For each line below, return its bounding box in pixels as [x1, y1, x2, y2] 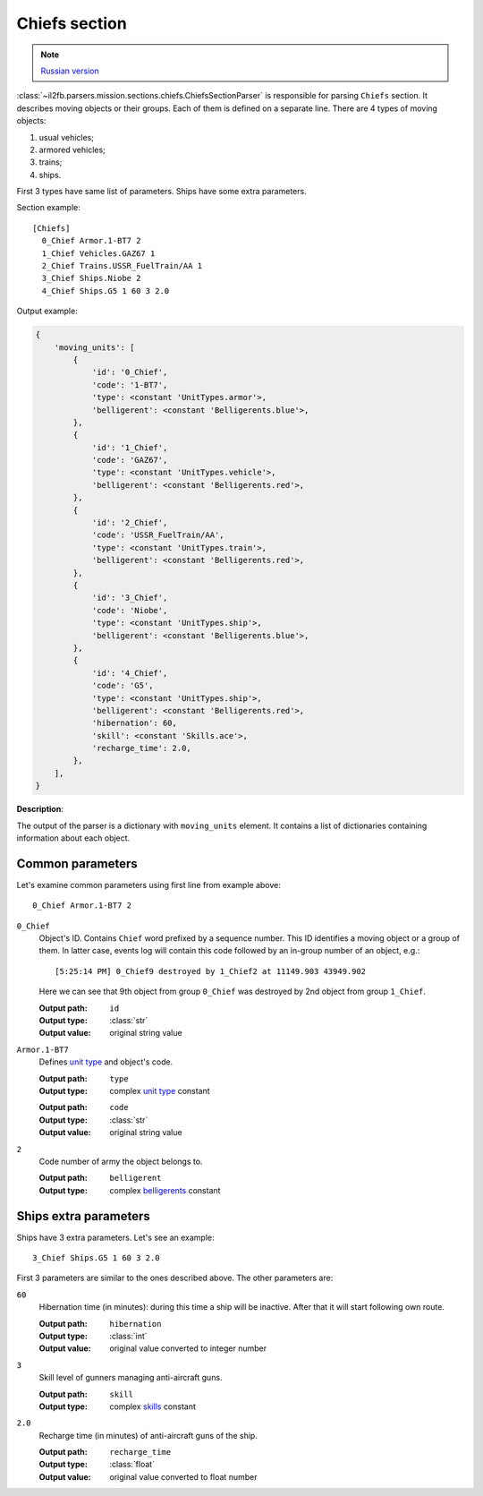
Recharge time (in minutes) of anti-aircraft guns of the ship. [38, 1430, 258, 1440]
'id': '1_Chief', [91, 442, 168, 452]
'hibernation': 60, [91, 718, 178, 729]
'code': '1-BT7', [91, 380, 168, 389]
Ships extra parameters [16, 1209, 151, 1224]
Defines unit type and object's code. [38, 1056, 174, 1067]
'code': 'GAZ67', [91, 455, 168, 466]
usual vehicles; [38, 132, 94, 142]
